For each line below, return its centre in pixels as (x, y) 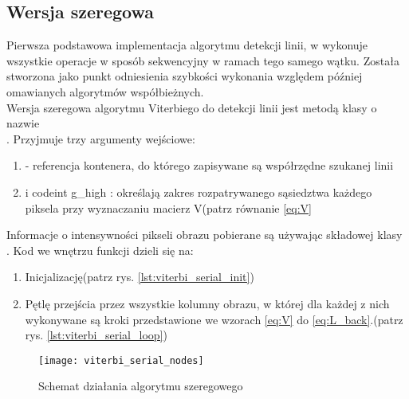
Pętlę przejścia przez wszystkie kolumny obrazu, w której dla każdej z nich (207, 303)
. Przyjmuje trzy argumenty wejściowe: (101, 138)
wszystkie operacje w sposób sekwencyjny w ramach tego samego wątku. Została (203, 60)
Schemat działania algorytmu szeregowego (141, 386)
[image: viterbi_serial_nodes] (121, 360)
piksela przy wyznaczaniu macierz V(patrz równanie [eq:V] (168, 207)
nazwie (23, 123)
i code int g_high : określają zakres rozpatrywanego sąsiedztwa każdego (199, 192)
